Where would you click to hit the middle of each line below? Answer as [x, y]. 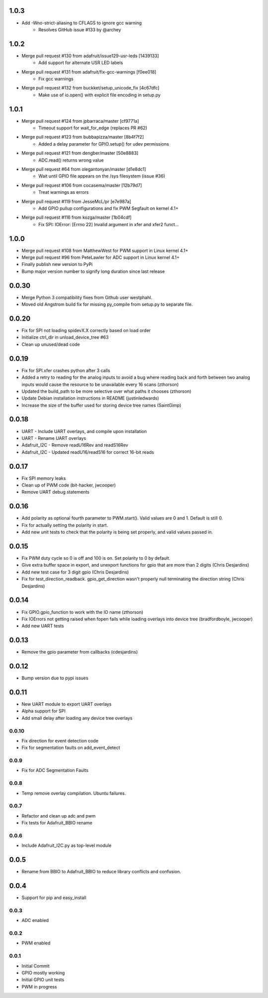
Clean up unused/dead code [51, 344]
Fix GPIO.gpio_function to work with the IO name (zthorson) [82, 612]
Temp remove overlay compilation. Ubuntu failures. [74, 793]
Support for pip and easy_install [54, 898]
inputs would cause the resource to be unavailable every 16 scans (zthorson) [100, 384]
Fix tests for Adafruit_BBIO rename [57, 823]
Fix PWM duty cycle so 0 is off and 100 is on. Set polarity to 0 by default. [96, 558]
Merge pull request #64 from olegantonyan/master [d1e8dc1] [84, 169]
